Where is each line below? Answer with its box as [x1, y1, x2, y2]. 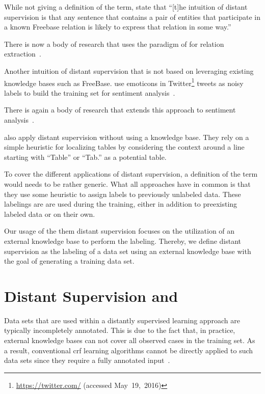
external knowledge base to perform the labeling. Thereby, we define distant [4, 235, 242, 246]
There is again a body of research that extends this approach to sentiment [4, 104, 236, 115]
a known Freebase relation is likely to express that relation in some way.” [4, 21, 231, 32]
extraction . [4, 48, 41, 59]
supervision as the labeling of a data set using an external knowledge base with [4, 245, 251, 256]
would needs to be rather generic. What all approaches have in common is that [4, 178, 251, 189]
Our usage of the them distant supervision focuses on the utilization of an [4, 226, 235, 236]
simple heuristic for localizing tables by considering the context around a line [4, 142, 245, 152]
